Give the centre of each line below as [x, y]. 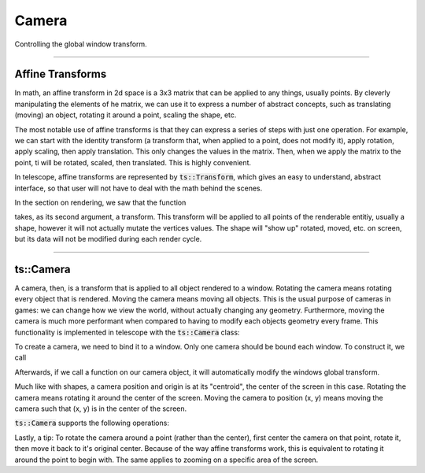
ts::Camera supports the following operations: [92, 423]
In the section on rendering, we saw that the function [100, 202]
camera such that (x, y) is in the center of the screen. [101, 408]
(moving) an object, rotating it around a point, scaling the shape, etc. [126, 115]
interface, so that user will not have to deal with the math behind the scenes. [139, 188]
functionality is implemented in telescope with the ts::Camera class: [127, 332]
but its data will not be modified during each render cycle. [108, 239]
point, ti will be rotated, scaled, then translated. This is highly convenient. [133, 162]
